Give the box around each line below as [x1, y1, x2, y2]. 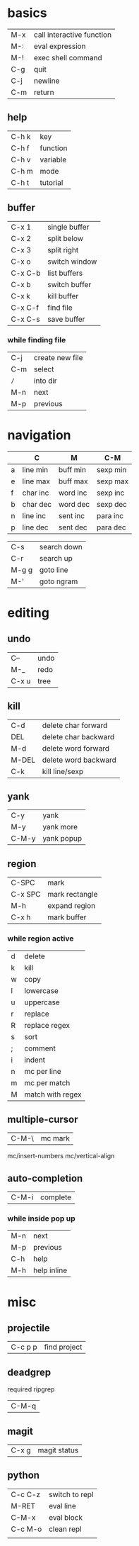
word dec [58, 499, 90, 509]
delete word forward [42, 743, 110, 753]
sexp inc [96, 488, 125, 498]
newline [34, 76, 60, 86]
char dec [22, 499, 52, 509]
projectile [7, 1322, 51, 1334]
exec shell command [34, 52, 102, 62]
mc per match [24, 1077, 71, 1087]
